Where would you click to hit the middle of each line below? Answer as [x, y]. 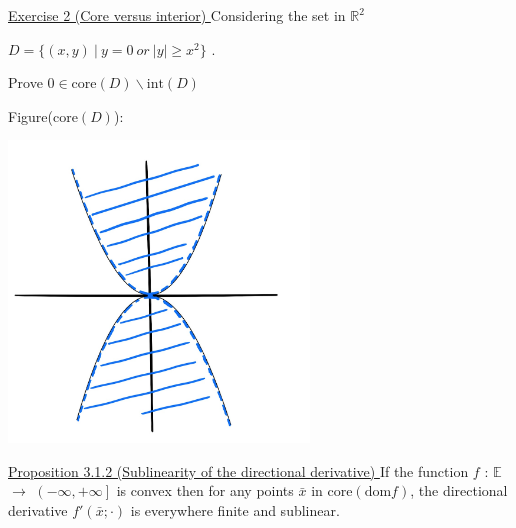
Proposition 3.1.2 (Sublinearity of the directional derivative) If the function [238, 470]
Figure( [30, 115]
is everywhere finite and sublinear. [235, 509]
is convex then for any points [205, 490]
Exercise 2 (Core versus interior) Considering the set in [177, 15]
